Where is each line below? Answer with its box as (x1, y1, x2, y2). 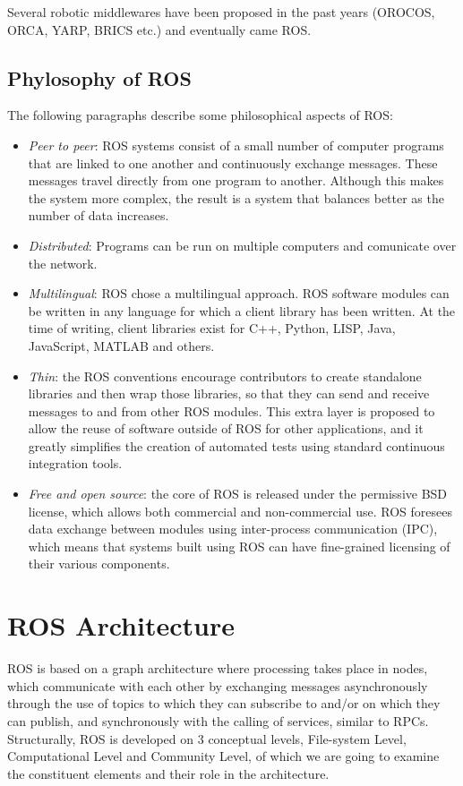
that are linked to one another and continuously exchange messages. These (28, 153, 438, 172)
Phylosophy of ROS (7, 64, 192, 91)
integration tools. (28, 454, 123, 473)
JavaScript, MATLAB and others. (28, 336, 215, 355)
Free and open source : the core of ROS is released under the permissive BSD (28, 484, 448, 503)
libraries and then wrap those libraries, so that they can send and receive (28, 384, 430, 403)
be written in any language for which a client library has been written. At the (28, 301, 456, 320)
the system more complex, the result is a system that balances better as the (28, 188, 444, 207)
